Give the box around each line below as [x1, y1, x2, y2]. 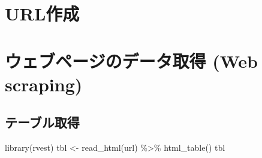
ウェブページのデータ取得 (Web [5, 48, 258, 73]
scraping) [5, 71, 83, 96]
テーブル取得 [5, 113, 80, 132]
